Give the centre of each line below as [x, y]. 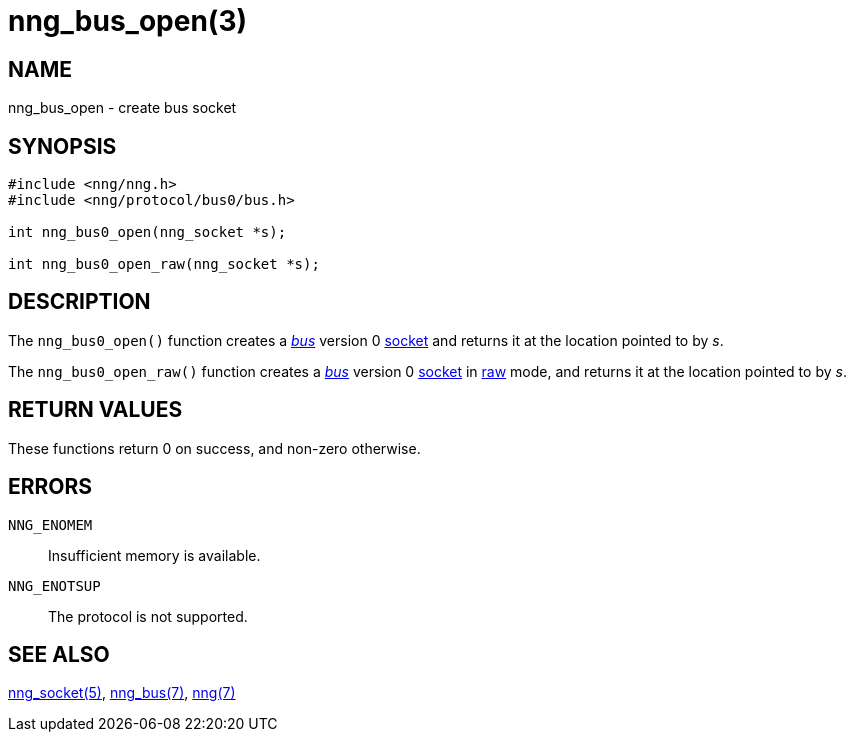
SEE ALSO [59, 654]
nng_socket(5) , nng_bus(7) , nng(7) [122, 693]
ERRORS [50, 487]
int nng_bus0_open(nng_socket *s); [147, 232]
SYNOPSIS [62, 146]
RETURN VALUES [95, 410]
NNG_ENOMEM [50, 524]
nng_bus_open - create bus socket [122, 108]
